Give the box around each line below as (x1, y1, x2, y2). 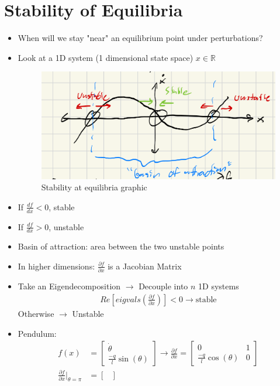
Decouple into (139, 280, 188, 292)
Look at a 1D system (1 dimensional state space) (18, 51, 193, 63)
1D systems (198, 280, 239, 292)
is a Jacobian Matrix (108, 259, 182, 272)
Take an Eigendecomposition (18, 280, 121, 292)
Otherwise (18, 307, 54, 319)
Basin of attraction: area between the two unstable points (18, 240, 224, 252)
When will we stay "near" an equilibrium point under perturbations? (18, 32, 263, 44)
